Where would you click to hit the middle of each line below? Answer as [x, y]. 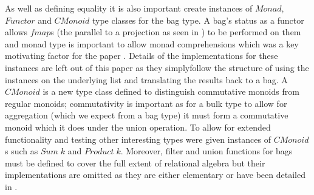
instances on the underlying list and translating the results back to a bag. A [146, 79]
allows [16, 32]
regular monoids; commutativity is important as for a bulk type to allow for [146, 103]
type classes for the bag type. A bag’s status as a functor [198, 20]
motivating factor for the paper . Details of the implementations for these [142, 56]
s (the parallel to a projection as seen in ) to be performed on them [176, 32]
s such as [22, 151]
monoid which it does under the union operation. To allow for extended [138, 127]
